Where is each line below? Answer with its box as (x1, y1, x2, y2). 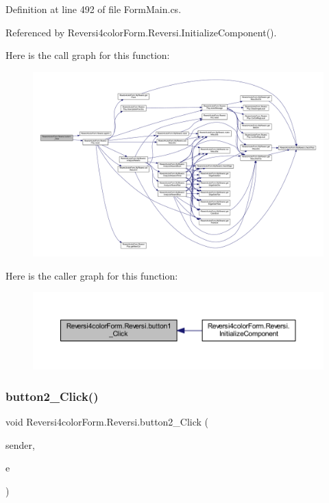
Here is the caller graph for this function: (5, 268, 178, 282)
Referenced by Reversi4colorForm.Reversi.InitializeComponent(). (5, 25, 277, 39)
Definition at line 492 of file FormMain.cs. (5, 2, 182, 16)
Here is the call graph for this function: (5, 48, 170, 62)
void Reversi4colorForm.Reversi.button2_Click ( (5, 415, 209, 429)
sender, (5, 437, 35, 452)
